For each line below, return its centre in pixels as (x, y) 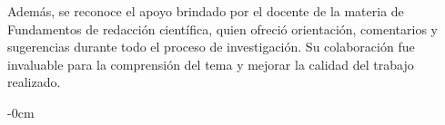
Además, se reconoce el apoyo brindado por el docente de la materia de (206, 11)
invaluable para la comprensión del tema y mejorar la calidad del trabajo (211, 64)
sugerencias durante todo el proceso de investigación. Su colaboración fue (211, 47)
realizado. (34, 82)
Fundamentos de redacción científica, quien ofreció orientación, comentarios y (223, 29)
